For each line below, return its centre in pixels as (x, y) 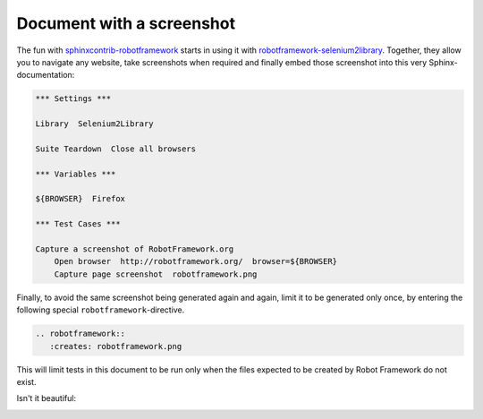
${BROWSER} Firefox (80, 199)
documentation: (46, 75)
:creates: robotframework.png (116, 346)
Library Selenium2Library (94, 124)
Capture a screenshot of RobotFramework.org (135, 249)
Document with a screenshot (126, 23)
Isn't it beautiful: (46, 398)
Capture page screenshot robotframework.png (156, 274)
